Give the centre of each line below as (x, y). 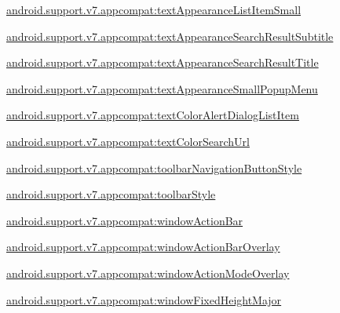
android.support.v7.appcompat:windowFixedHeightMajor (144, 299)
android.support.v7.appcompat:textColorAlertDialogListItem (153, 115)
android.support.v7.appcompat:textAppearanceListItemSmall (154, 9)
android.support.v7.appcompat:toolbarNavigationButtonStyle (154, 167)
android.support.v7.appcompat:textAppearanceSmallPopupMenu (162, 88)
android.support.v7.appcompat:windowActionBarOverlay (143, 247)
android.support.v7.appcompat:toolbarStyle (111, 194)
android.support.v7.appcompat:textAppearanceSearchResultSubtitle (170, 36)
